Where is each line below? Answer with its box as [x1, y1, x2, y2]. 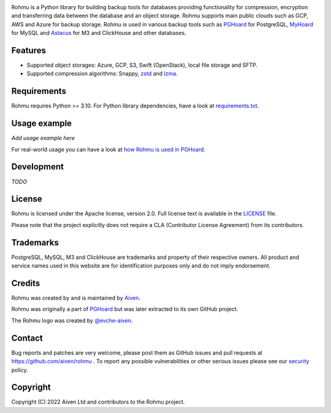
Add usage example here [11, 134, 75, 142]
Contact [11, 333, 43, 343]
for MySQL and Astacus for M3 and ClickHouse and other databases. [11, 29, 186, 37]
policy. [11, 366, 28, 374]
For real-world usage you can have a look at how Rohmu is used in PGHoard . [11, 145, 205, 153]
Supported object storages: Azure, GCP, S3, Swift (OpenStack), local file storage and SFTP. [26, 61, 257, 69]
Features [11, 45, 46, 55]
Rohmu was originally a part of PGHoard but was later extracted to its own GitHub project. [11, 306, 238, 313]
